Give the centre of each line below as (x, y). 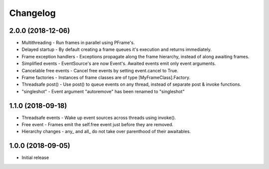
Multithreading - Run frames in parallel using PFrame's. (78, 43)
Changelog (32, 13)
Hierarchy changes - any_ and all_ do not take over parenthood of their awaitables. (106, 132)
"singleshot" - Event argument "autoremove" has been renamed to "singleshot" (103, 91)
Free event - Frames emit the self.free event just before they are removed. (98, 125)
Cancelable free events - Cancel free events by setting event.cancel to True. (100, 70)
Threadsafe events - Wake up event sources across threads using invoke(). (99, 118)
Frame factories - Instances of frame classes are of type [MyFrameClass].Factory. (106, 78)
